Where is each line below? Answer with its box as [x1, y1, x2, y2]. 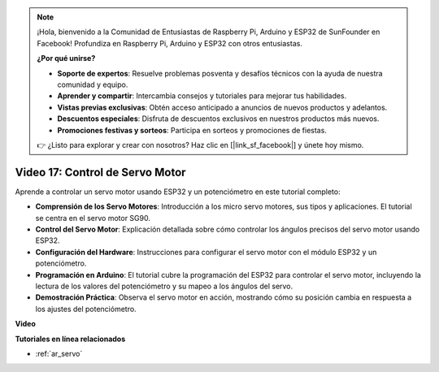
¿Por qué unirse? [37, 54, 96, 63]
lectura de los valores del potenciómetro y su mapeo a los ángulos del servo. [35, 281, 293, 291]
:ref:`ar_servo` [35, 348, 83, 358]
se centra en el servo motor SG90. [35, 213, 150, 223]
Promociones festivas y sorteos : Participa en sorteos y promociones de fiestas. [57, 125, 327, 135]
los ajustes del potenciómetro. [35, 304, 137, 314]
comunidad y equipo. [57, 80, 128, 89]
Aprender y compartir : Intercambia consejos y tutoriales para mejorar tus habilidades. [57, 91, 347, 101]
